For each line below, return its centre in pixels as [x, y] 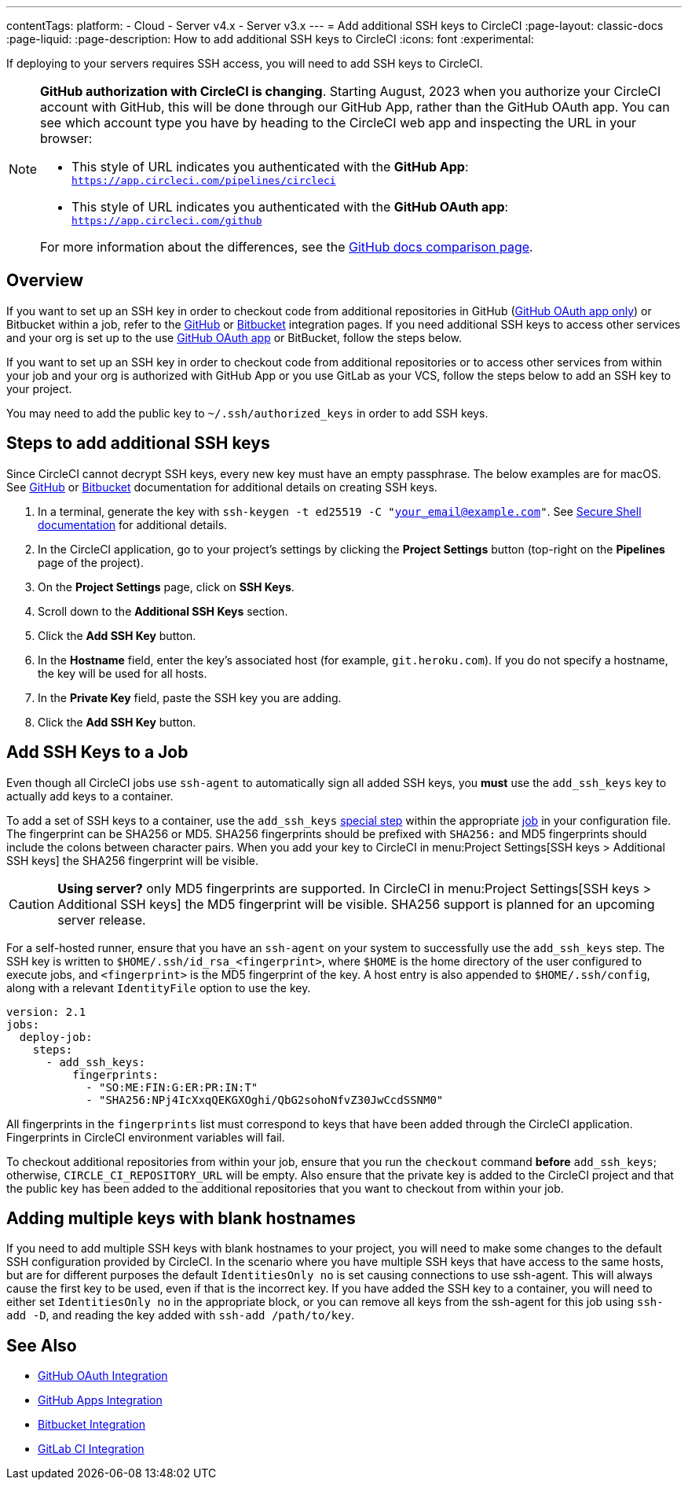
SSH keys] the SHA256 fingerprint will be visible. [133, 860]
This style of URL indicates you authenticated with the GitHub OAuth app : [290, 207]
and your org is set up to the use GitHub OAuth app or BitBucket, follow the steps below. [234, 337]
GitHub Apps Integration [100, 1400]
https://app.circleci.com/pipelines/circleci [204, 180]
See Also [42, 1345]
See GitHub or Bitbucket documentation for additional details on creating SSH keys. [222, 487]
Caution [32, 904]
